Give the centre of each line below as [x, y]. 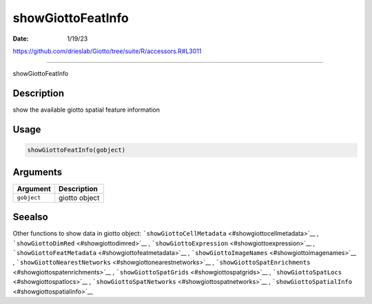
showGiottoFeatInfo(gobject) [76, 150]
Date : [21, 39]
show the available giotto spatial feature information [86, 110]
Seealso [30, 217]
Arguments [38, 172]
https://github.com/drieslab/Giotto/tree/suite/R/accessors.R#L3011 [107, 51]
